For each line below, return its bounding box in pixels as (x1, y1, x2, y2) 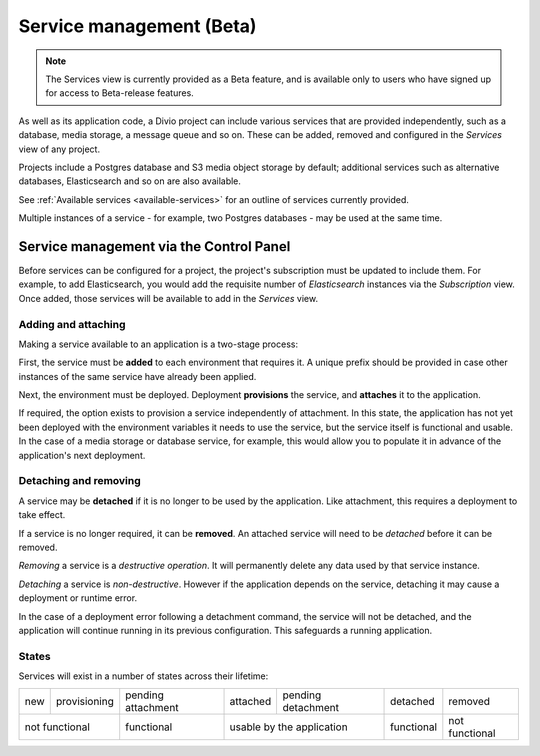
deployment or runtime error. (18, 592, 138, 604)
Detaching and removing (18, 474, 142, 488)
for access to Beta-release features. (45, 87, 194, 99)
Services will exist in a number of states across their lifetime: (18, 670, 269, 682)
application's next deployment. (18, 449, 146, 461)
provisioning (55, 695, 115, 709)
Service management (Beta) (18, 15, 257, 37)
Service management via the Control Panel (18, 238, 291, 255)
